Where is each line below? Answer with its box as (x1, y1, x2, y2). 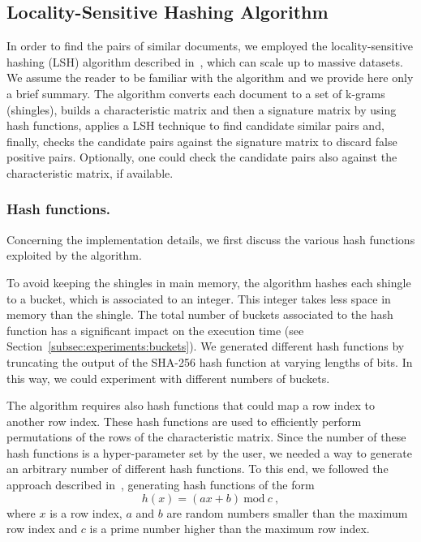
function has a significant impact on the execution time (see (6, 321, 304, 338)
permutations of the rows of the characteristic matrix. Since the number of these (6, 428, 406, 445)
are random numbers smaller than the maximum (166, 504, 408, 521)
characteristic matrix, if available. (6, 164, 174, 181)
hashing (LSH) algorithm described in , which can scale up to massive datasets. (6, 53, 403, 70)
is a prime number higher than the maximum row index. (89, 520, 370, 537)
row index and (6, 520, 78, 537)
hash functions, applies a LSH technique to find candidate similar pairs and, (6, 117, 384, 134)
